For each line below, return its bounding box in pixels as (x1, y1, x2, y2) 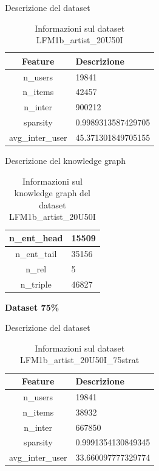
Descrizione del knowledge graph (5, 154, 126, 167)
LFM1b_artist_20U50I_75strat (20, 353, 140, 366)
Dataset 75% (5, 300, 59, 313)
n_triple (20, 277, 52, 290)
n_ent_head (9, 232, 63, 244)
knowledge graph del (14, 186, 91, 199)
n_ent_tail (15, 247, 57, 260)
